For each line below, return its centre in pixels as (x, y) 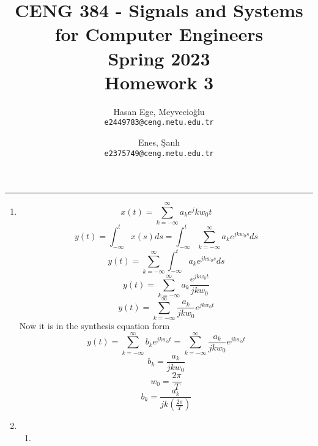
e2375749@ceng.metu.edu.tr (159, 153)
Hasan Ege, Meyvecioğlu (159, 111)
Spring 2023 (159, 58)
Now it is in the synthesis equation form (94, 325)
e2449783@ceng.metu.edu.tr (159, 123)
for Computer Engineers (159, 34)
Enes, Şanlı (159, 142)
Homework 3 (159, 82)
